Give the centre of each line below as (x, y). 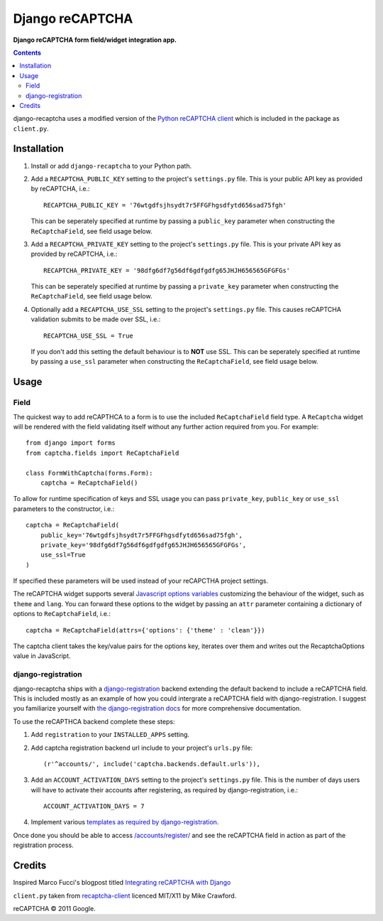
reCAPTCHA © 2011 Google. (54, 908)
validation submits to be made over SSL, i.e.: (96, 319)
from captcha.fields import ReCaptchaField (102, 453)
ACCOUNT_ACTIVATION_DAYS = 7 (94, 806)
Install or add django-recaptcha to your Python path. (111, 166)
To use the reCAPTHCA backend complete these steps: (94, 721)
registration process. (43, 845)
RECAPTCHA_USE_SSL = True (89, 335)
